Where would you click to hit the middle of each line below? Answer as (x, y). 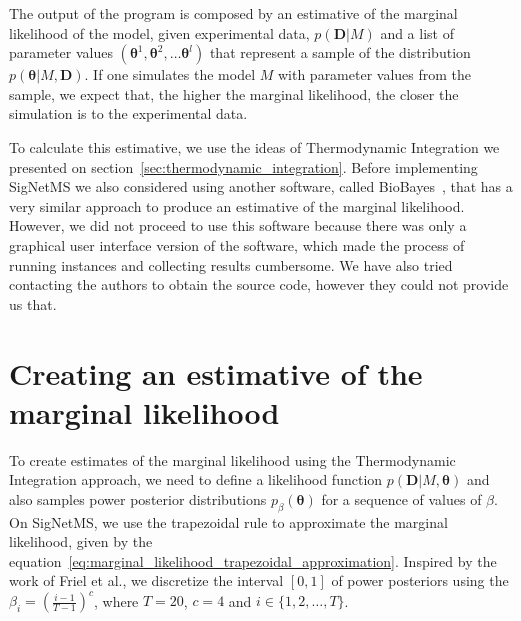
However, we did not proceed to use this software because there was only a (238, 225)
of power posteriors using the (420, 580)
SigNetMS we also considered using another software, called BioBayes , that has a (261, 186)
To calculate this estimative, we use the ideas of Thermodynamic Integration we (254, 146)
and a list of (417, 32)
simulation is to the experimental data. (128, 113)
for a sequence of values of (401, 498)
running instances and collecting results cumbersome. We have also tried (231, 264)
